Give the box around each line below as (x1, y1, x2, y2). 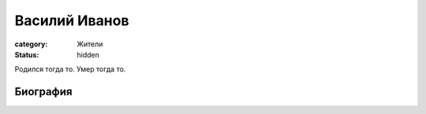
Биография (14, 85, 73, 98)
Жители (77, 39, 103, 49)
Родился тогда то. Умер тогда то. (14, 64, 126, 74)
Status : (14, 50, 39, 59)
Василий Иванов (14, 12, 129, 29)
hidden (77, 50, 100, 59)
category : (14, 39, 48, 49)
